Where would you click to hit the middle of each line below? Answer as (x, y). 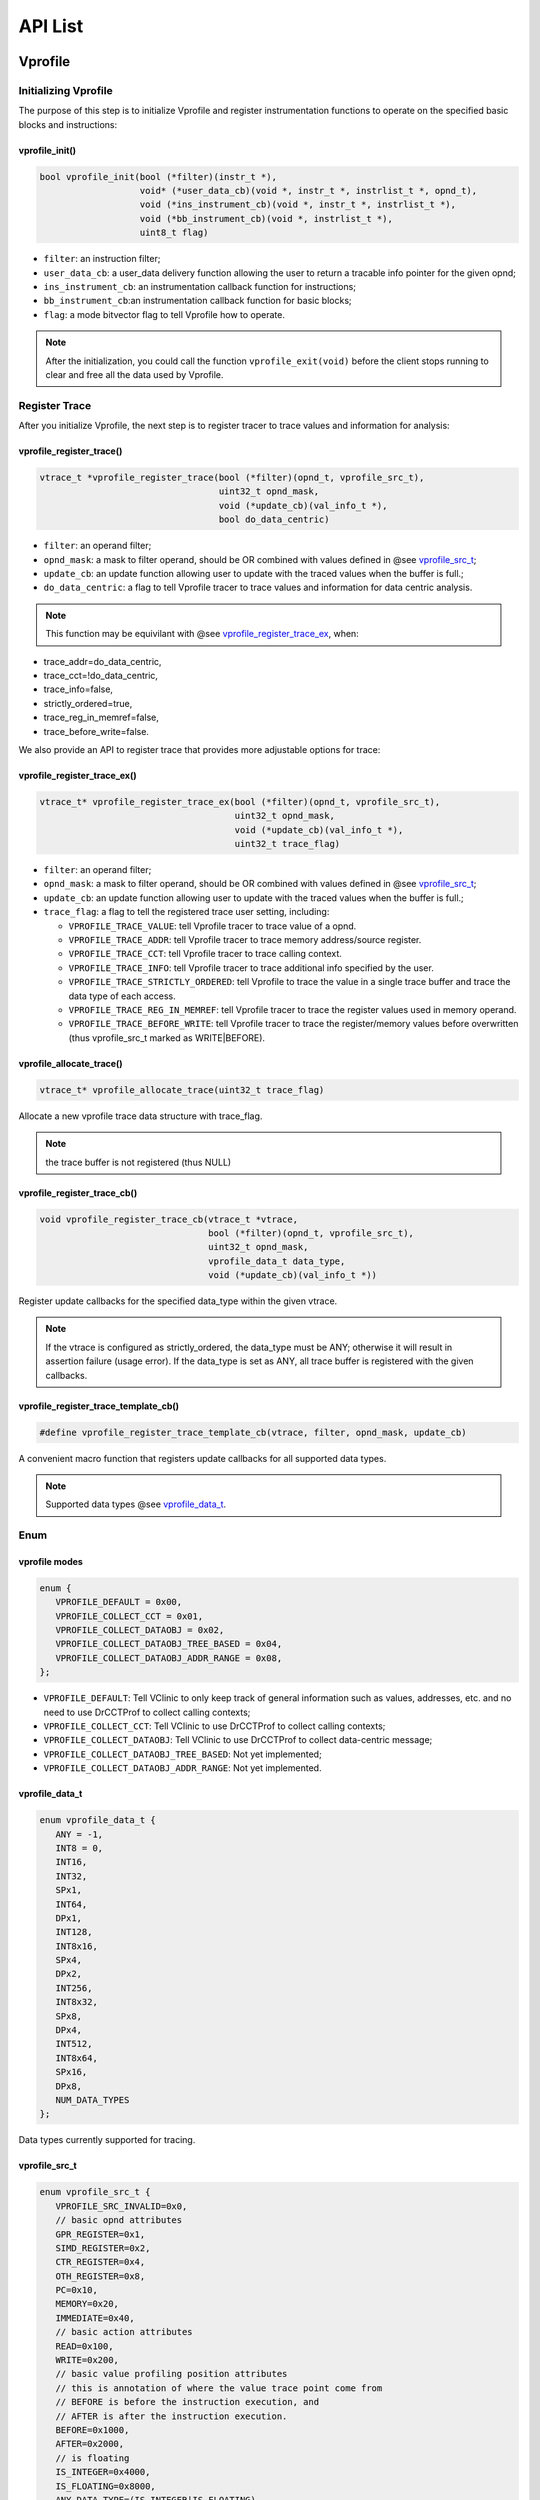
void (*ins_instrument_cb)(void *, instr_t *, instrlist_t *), (298, 204)
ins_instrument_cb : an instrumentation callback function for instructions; (200, 287)
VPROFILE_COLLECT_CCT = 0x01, (129, 1616)
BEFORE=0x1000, (92, 2429)
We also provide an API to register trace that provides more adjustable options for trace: (199, 749)
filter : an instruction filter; (102, 259)
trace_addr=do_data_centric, (102, 661)
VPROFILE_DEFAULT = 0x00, (119, 1602)
